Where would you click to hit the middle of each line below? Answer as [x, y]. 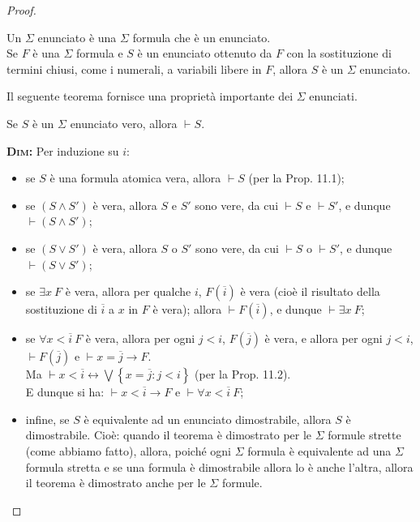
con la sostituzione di [339, 53]
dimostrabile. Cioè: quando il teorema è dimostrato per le [169, 435]
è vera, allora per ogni [140, 338]
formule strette [364, 435]
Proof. [21, 10]
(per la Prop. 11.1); [296, 178]
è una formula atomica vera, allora [135, 178]
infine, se [47, 419]
